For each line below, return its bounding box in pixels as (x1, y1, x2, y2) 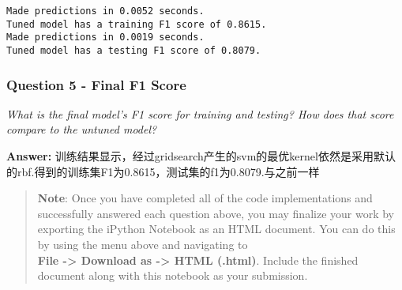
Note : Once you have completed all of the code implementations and (37, 190, 373, 206)
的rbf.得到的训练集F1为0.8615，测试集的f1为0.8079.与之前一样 (6, 163, 320, 179)
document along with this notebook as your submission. (37, 267, 308, 284)
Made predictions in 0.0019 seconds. (6, 32, 205, 43)
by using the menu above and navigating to (37, 236, 248, 252)
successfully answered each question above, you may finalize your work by (37, 205, 394, 221)
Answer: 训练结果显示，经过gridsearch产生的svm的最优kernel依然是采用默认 (6, 148, 396, 164)
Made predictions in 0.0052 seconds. (6, 6, 205, 17)
